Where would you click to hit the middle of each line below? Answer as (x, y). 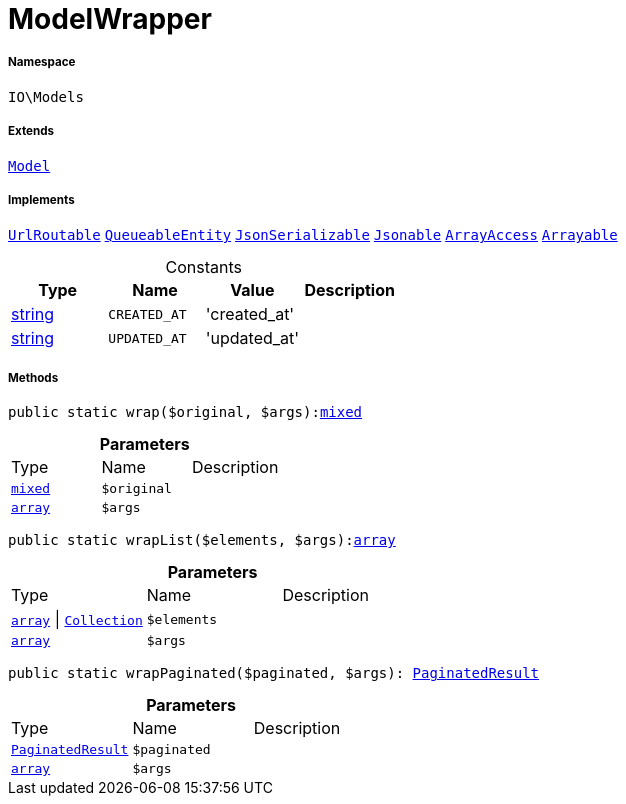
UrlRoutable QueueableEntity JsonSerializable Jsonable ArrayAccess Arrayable (313, 235)
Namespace (42, 62)
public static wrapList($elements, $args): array (202, 540)
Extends (31, 131)
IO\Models (46, 96)
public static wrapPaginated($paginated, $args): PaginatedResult (274, 673)
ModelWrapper (110, 19)
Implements (41, 199)
